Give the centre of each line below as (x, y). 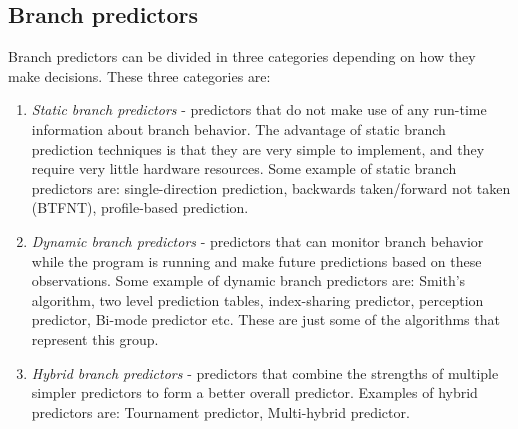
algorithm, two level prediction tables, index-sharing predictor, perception (257, 299)
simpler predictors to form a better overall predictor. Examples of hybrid (254, 392)
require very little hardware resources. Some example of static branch (244, 168)
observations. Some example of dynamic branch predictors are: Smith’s (248, 280)
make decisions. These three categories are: (139, 75)
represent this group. (95, 338)
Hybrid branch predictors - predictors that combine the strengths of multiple (265, 372)
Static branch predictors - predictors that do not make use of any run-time (259, 109)
